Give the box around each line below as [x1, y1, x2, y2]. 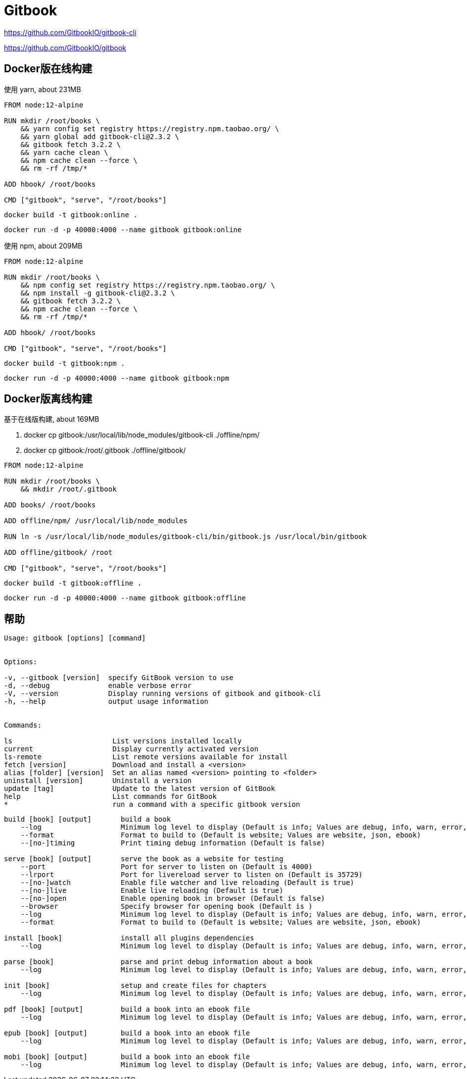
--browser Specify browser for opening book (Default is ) [20, 902, 313, 911]
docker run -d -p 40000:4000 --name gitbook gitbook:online [4, 225, 242, 234]
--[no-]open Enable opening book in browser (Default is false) [20, 894, 326, 903]
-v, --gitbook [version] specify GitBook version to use [4, 674, 233, 682]
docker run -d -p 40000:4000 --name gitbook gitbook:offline [4, 594, 246, 602]
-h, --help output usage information [4, 697, 209, 706]
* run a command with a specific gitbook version [4, 800, 300, 809]
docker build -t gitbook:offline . [4, 579, 142, 588]
